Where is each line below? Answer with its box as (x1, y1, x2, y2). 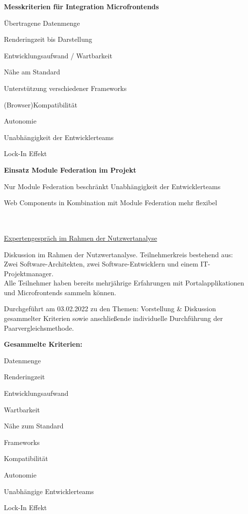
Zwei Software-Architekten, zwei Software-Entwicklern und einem (4, 259, 198, 269)
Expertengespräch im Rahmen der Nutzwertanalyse (4, 232, 157, 243)
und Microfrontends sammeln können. (4, 287, 116, 297)
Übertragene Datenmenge (4, 18, 80, 28)
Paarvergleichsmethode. (4, 322, 74, 333)
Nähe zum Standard (4, 421, 64, 431)
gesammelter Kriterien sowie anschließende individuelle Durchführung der (4, 313, 223, 323)
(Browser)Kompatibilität (4, 99, 77, 109)
